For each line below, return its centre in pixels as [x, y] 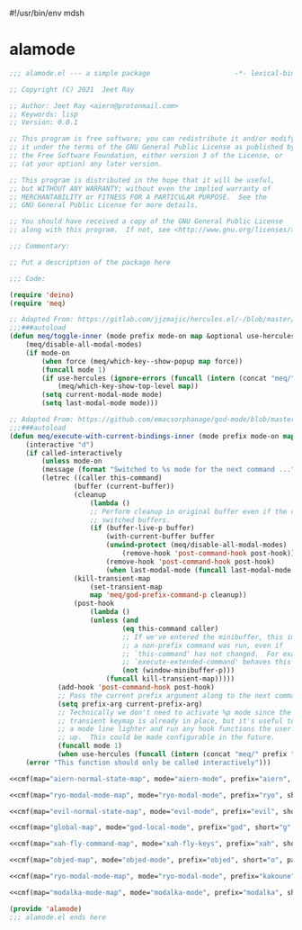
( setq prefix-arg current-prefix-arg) [130, 704]
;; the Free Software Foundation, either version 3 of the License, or [146, 156]
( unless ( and [114, 620]
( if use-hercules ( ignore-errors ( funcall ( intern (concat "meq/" [169, 378]
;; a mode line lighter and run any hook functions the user [174, 729]
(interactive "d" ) [60, 445]
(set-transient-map [126, 587]
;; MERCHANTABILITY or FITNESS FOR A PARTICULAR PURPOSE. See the [138, 197]
